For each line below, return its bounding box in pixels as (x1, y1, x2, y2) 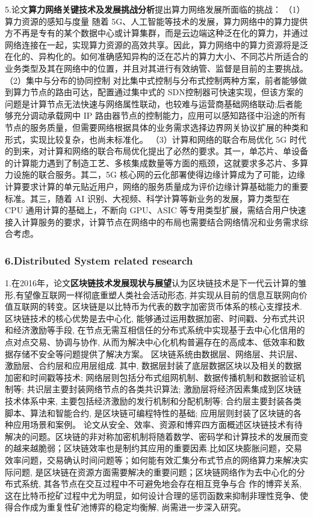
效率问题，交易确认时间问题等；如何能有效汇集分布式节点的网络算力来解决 (5, 454, 300, 466)
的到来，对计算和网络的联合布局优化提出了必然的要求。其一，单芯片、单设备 (5, 145, 308, 157)
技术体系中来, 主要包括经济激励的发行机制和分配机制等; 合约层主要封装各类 (5, 395, 302, 407)
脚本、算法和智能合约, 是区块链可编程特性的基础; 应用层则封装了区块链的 (5, 406, 294, 419)
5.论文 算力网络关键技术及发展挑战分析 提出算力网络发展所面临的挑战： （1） (5, 3, 305, 15)
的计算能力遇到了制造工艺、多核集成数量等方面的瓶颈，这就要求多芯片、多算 (5, 156, 308, 169)
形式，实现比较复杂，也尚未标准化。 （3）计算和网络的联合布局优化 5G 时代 (5, 133, 306, 145)
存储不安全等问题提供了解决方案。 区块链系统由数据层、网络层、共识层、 (13, 347, 303, 360)
